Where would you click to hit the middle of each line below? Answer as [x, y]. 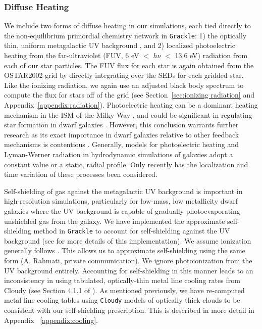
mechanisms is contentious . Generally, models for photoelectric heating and [121, 144]
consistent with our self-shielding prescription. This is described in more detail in [129, 310]
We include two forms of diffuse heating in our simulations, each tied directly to [127, 26]
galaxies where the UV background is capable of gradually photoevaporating [122, 210]
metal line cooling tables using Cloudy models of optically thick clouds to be [122, 300]
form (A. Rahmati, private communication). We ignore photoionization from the [128, 260]
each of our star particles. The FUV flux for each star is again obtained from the [129, 65]
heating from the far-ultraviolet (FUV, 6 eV [72, 55]
